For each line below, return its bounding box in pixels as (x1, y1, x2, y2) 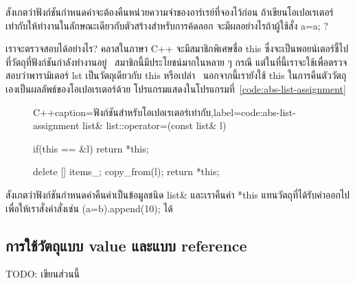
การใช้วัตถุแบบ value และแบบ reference (5, 234, 247, 256)
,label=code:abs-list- (211, 104, 296, 119)
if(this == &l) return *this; (33, 141, 149, 155)
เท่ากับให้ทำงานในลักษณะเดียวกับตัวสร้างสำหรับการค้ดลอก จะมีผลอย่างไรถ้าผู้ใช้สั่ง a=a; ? (5, 18, 328, 32)
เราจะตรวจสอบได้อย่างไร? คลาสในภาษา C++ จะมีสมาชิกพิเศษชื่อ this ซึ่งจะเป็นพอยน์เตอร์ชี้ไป (5, 41, 349, 56)
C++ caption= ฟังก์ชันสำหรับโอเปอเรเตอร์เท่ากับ (33, 104, 211, 119)
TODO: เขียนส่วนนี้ (5, 267, 80, 281)
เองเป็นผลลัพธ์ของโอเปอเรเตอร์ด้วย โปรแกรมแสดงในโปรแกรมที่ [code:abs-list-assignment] (5, 81, 346, 95)
